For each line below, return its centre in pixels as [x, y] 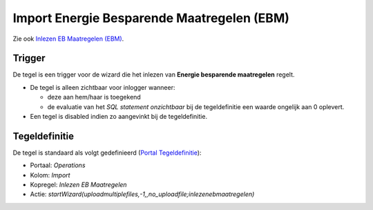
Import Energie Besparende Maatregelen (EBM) [151, 18]
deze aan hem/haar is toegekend [94, 97]
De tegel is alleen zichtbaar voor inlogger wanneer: [103, 87]
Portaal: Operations [58, 165]
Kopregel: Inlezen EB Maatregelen [78, 185]
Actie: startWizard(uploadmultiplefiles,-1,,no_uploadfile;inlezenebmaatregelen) [142, 194]
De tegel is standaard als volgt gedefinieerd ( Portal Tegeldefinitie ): [107, 153]
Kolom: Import [50, 175]
